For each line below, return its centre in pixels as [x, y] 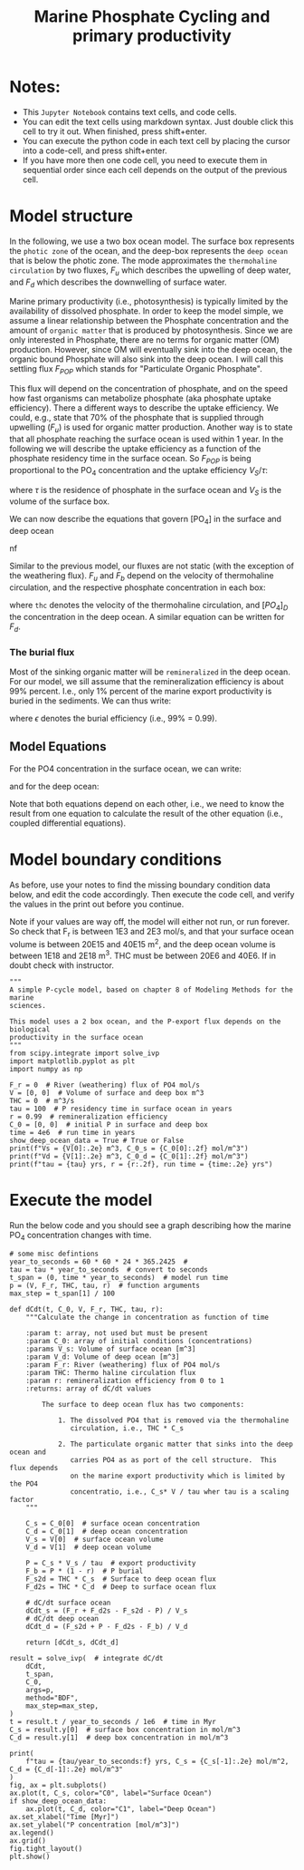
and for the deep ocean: [54, 786]
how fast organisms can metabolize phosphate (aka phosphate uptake [140, 398]
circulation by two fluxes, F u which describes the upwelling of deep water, [150, 271]
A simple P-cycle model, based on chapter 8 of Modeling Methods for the [152, 990]
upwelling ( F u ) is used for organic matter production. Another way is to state [151, 428]
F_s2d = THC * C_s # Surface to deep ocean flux [121, 1579]
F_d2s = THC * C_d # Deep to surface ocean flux [121, 1587]
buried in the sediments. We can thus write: [90, 701]
